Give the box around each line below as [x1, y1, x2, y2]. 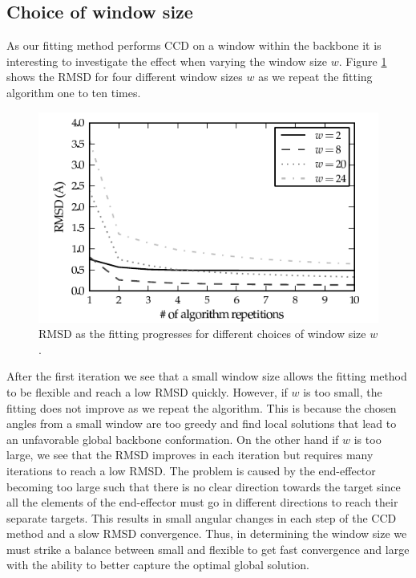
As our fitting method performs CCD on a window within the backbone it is [6, 37, 382, 54]
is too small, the [303, 383, 382, 400]
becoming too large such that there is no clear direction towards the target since [6, 478, 401, 495]
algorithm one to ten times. [6, 83, 141, 100]
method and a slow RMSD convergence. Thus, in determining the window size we [6, 525, 407, 542]
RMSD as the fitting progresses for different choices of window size [38, 325, 366, 342]
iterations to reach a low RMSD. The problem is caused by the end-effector [6, 462, 376, 478]
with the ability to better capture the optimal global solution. [6, 556, 309, 573]
